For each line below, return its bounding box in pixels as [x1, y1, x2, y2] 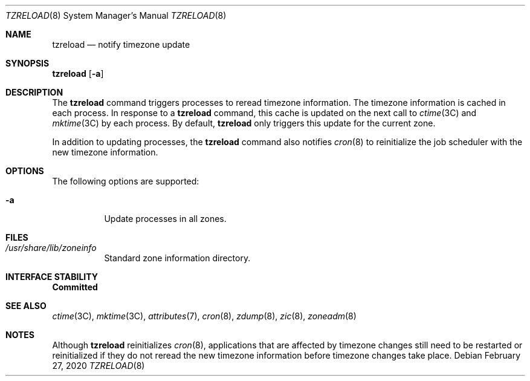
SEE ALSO [5, 301, 47, 311]
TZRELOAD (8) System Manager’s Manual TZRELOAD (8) [5, 10, 227, 21]
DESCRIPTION [5, 87, 63, 97]
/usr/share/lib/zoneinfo [5, 243, 97, 253]
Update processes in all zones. [104, 213, 227, 224]
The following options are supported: [52, 176, 199, 186]
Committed [52, 282, 98, 292]
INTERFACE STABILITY [5, 272, 98, 282]
